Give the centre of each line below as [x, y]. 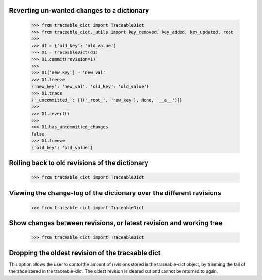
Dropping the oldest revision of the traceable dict [85, 253]
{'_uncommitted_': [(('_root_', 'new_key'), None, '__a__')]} [107, 100]
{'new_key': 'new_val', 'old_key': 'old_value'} [90, 87]
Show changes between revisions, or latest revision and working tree [116, 223]
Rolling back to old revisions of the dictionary [79, 163]
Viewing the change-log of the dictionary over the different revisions [115, 193]
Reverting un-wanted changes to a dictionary [79, 10]
